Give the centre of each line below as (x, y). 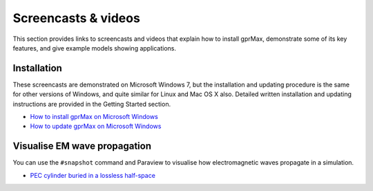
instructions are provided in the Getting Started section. (92, 104)
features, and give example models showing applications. (94, 48)
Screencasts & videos (77, 18)
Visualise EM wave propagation (82, 146)
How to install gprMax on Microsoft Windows (94, 117)
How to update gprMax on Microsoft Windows (96, 126)
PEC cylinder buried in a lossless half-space (93, 175)
